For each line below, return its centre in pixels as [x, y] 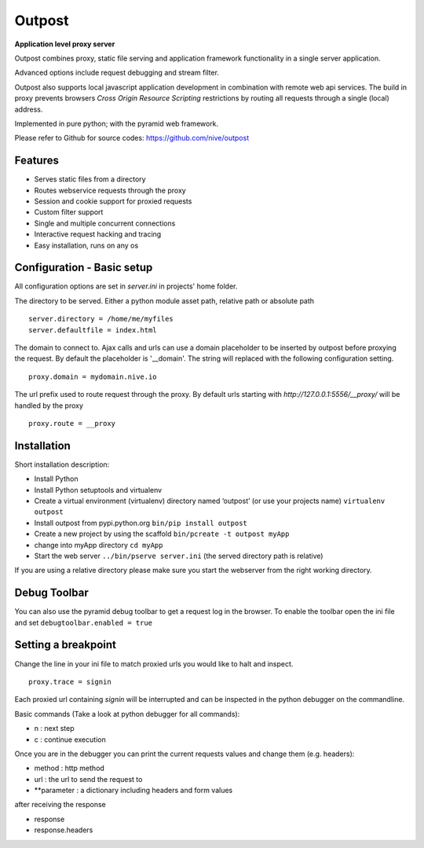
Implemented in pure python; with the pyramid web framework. [117, 123]
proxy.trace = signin [70, 681]
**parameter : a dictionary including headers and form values [133, 791]
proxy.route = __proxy [72, 423]
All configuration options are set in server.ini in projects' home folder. [126, 286]
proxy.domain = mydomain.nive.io [93, 376]
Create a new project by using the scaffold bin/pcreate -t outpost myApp [162, 534]
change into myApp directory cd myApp [99, 545]
